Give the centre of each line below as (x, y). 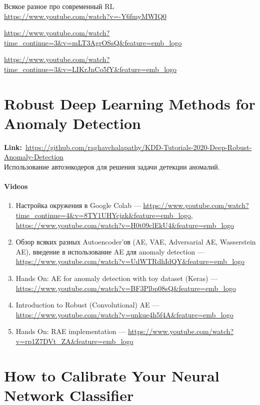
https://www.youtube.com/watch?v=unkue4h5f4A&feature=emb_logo (124, 314)
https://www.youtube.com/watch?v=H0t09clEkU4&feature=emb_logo (125, 225)
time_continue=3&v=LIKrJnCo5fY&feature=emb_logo (90, 69)
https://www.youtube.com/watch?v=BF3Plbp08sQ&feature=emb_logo (126, 288)
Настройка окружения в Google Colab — (78, 205)
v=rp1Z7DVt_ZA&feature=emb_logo (74, 341)
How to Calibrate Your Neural (112, 375)
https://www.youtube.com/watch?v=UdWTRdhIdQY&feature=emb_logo (130, 261)
